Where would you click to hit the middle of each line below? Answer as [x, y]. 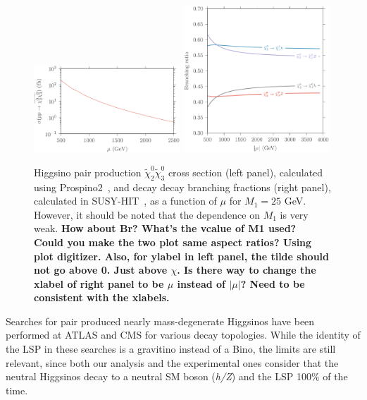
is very [294, 214]
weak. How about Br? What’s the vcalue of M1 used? [165, 228]
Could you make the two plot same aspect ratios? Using [173, 242]
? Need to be [273, 283]
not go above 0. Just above [101, 270]
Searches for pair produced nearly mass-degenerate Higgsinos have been [160, 321]
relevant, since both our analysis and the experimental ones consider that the [172, 362]
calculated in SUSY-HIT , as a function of [125, 201]
